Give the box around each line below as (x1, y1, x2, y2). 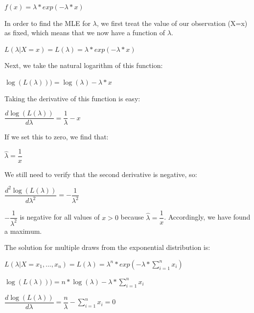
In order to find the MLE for (4, 18, 91, 28)
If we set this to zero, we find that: (4, 132, 109, 142)
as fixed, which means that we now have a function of (4, 27, 165, 38)
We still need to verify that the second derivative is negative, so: (4, 169, 197, 179)
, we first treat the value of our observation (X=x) (96, 18, 248, 28)
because (120, 212, 144, 222)
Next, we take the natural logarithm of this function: (4, 60, 163, 70)
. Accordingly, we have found (164, 212, 251, 222)
